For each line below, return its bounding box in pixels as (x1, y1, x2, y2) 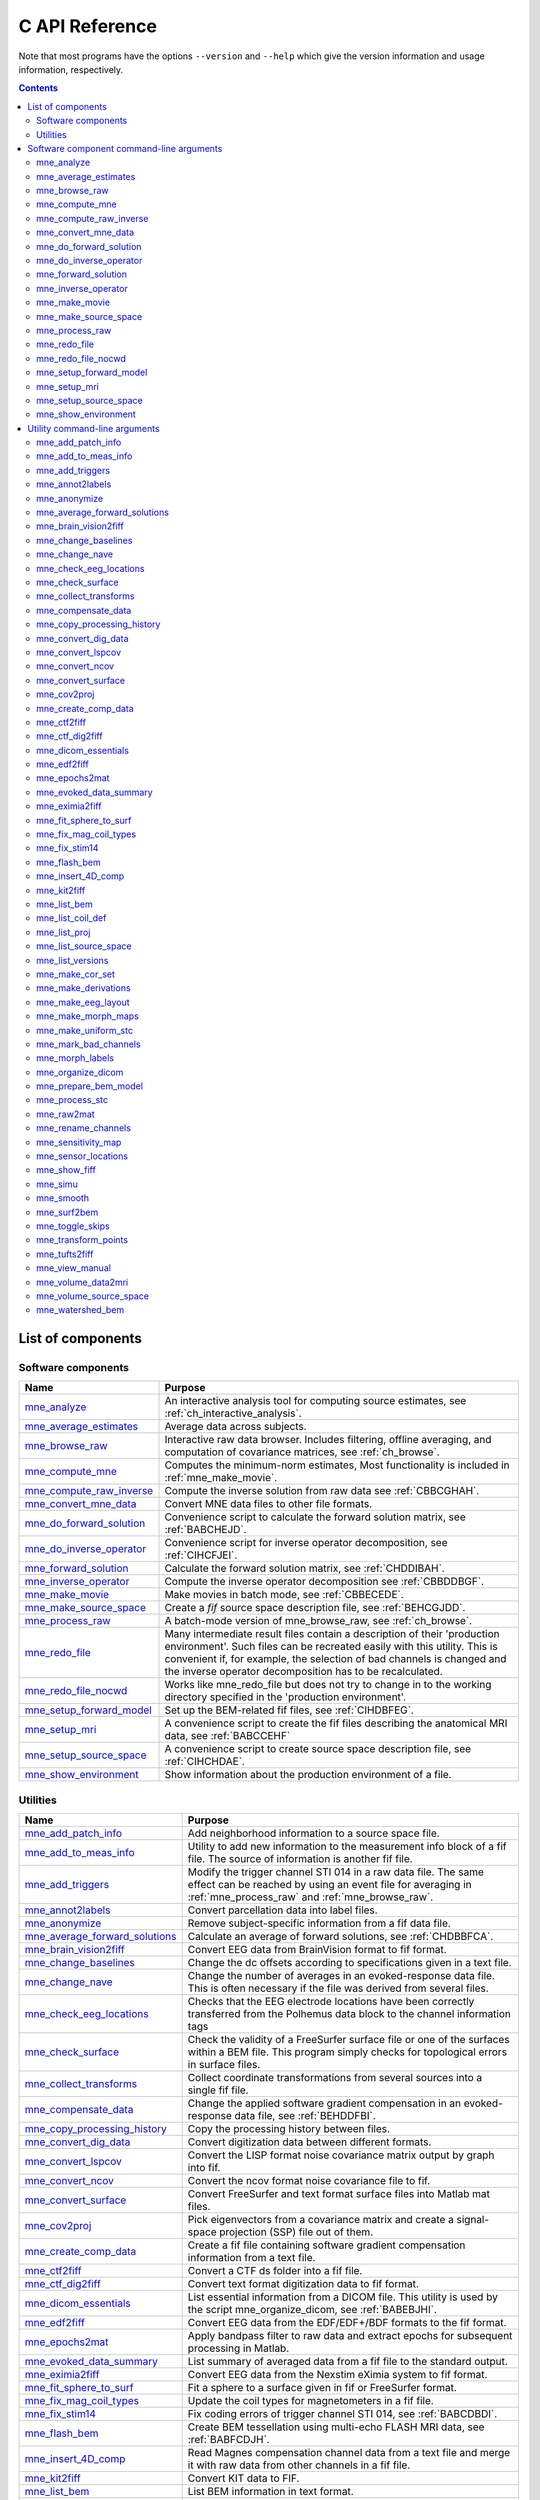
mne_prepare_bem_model (36, 1080, 144, 1092)
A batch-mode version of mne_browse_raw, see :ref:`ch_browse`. (164, 1614, 473, 1628)
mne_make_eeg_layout (36, 996, 130, 1008)
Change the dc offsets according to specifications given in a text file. (187, 1956, 512, 1970)
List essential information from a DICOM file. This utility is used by (187, 2290, 499, 2304)
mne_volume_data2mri (36, 1276, 129, 1288)
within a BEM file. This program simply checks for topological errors (187, 2045, 508, 2059)
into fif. (187, 2161, 221, 2175)
